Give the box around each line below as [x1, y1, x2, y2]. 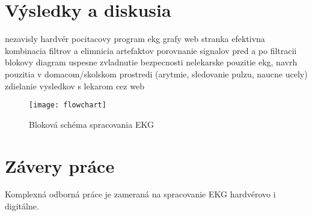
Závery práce [5, 153, 115, 178]
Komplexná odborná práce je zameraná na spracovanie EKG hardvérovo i [5, 188, 276, 200]
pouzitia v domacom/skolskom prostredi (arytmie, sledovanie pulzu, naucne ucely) [5, 67, 308, 80]
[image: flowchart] [29, 101, 106, 110]
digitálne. [5, 200, 39, 212]
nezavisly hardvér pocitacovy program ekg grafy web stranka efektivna [5, 32, 265, 45]
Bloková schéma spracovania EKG [29, 118, 154, 130]
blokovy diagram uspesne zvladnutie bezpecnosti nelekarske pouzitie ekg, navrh [5, 56, 298, 68]
